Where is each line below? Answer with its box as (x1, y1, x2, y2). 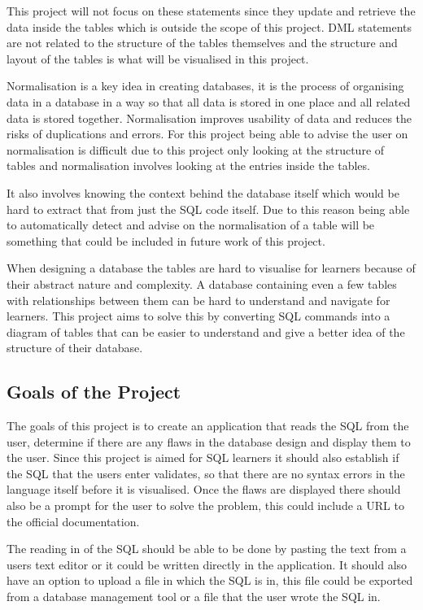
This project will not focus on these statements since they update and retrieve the (7, 2, 416, 19)
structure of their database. (7, 339, 143, 356)
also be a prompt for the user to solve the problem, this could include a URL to (7, 497, 404, 514)
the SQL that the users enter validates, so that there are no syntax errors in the (7, 464, 405, 481)
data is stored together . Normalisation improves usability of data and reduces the (7, 109, 412, 126)
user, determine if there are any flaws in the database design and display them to (7, 433, 411, 450)
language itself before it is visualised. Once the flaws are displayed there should (7, 481, 401, 498)
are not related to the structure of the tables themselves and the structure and (7, 34, 398, 51)
